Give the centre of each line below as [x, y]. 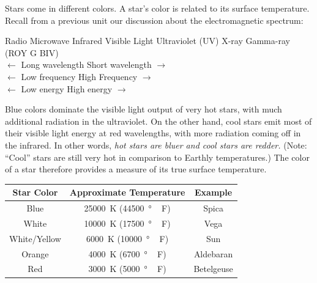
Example [214, 192]
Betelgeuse [213, 269]
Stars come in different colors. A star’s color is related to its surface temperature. [157, 8]
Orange [35, 253]
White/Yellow [35, 238]
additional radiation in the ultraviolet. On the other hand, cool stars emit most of [158, 121]
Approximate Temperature [127, 192]
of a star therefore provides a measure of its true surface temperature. [136, 169]
